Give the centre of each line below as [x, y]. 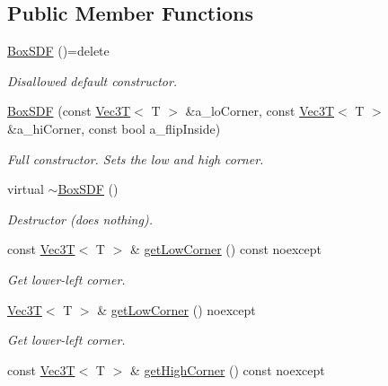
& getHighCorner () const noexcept [227, 369]
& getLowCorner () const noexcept [225, 249]
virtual [26, 189]
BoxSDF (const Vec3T [69, 111]
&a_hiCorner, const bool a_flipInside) [114, 128]
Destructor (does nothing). [80, 219]
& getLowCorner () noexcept [176, 309]
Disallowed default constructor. [93, 80]
